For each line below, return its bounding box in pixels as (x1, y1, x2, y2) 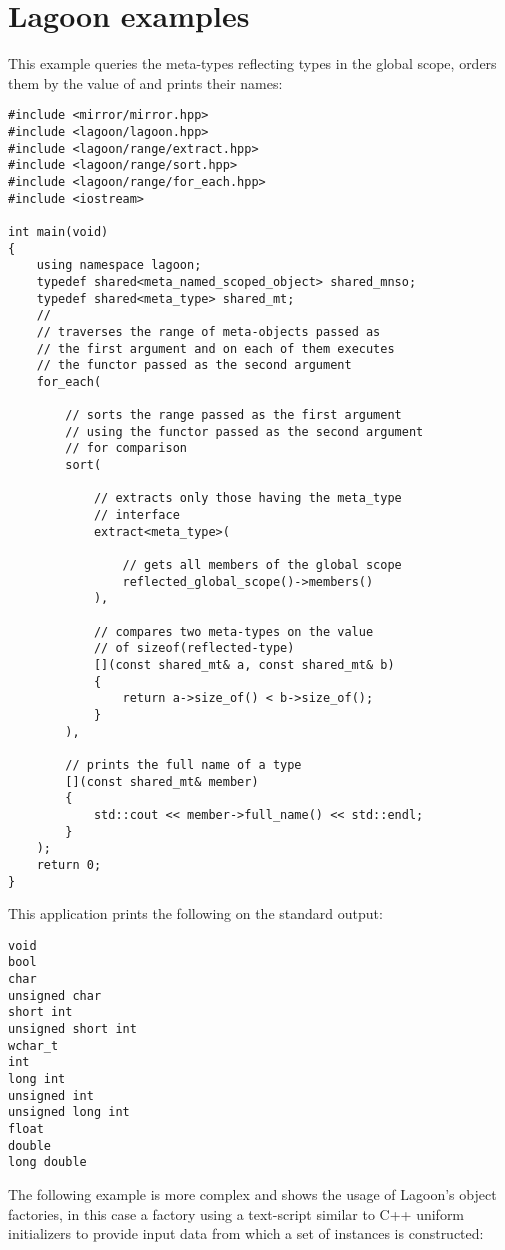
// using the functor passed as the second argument (65, 424, 424, 439)
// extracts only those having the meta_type (93, 491, 402, 506)
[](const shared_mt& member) (65, 774, 259, 789)
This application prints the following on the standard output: (8, 903, 383, 924)
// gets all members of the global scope (122, 558, 402, 573)
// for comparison (65, 441, 187, 456)
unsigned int (8, 1088, 94, 1103)
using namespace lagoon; (36, 258, 202, 273)
